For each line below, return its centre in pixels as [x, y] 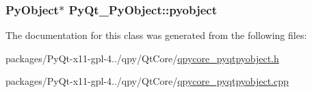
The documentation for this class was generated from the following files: [156, 35]
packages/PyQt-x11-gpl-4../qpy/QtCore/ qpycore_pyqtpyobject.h [142, 58]
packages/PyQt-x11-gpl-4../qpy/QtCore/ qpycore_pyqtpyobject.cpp [147, 81]
